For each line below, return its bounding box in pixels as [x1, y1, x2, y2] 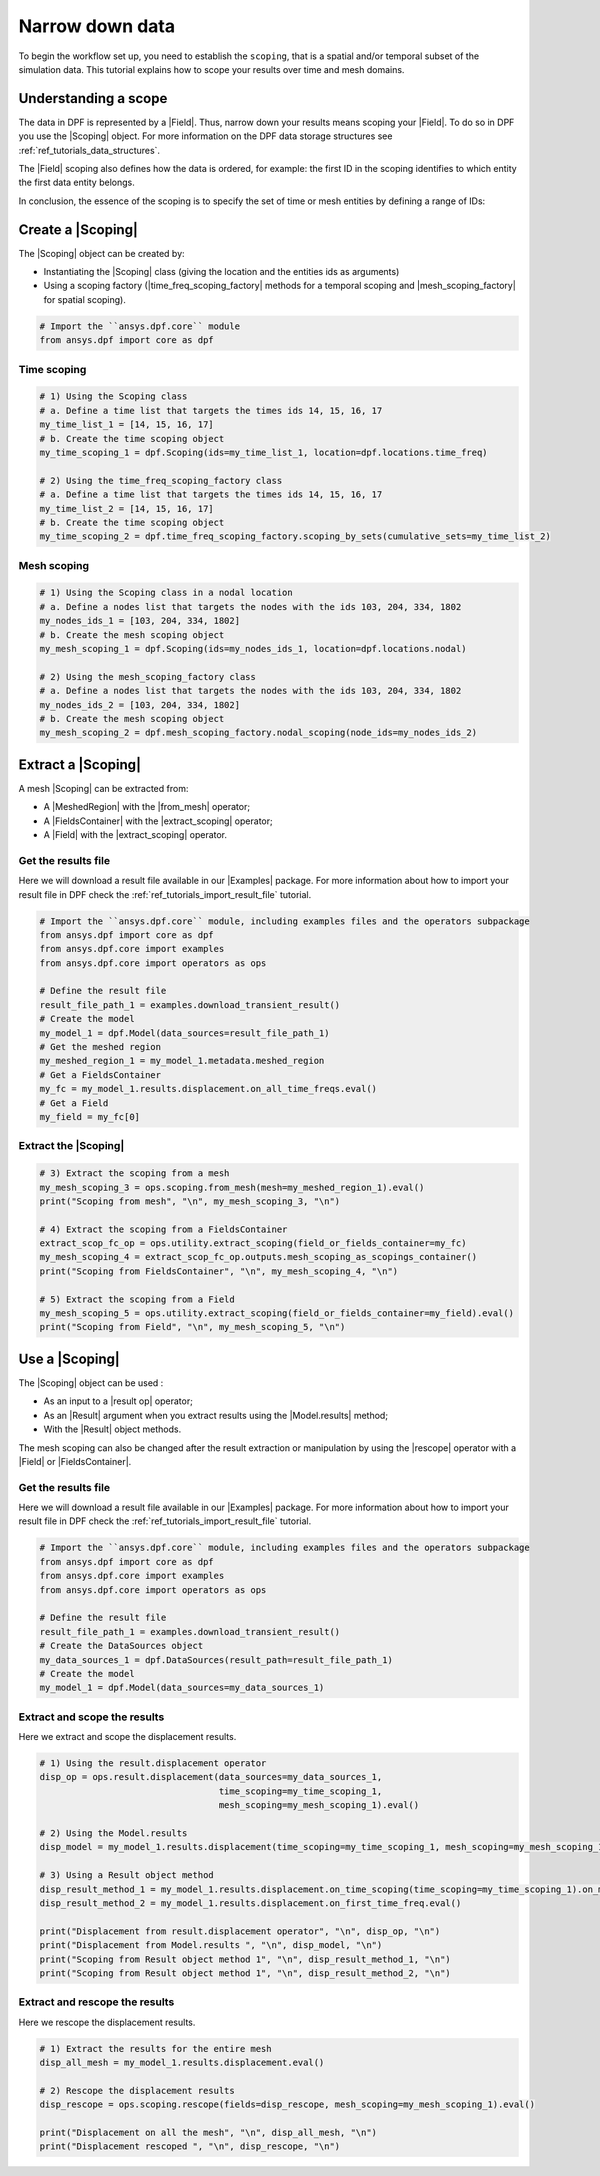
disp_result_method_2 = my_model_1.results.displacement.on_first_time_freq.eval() [39, 1897, 462, 1909]
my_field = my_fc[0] [39, 1111, 140, 1122]
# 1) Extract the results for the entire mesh [39, 2043, 272, 2054]
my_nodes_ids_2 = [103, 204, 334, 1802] [39, 699, 240, 710]
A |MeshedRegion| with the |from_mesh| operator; [43, 801, 250, 813]
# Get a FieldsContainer [39, 1069, 162, 1080]
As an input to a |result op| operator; [43, 1395, 194, 1407]
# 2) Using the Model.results [39, 1827, 188, 1839]
